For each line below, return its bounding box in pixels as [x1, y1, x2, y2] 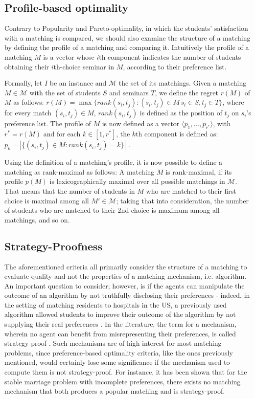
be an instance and [49, 78, 107, 88]
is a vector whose [43, 51, 94, 62]
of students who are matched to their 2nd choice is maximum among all [4, 205, 220, 215]
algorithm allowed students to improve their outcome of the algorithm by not [4, 309, 236, 319]
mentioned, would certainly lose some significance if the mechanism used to [4, 357, 230, 367]
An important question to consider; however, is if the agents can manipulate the [4, 280, 245, 290]
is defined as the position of [139, 108, 223, 118]
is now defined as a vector [102, 118, 180, 129]
